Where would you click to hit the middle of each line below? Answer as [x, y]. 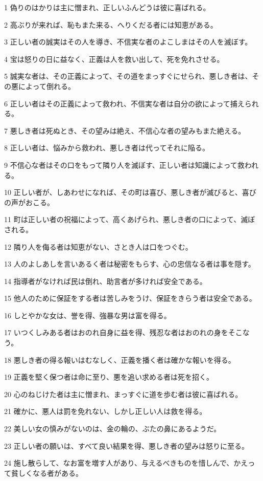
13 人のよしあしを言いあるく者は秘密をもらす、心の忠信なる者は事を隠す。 [130, 264]
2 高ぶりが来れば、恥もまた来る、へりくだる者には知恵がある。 [111, 24]
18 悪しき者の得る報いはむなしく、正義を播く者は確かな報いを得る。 [120, 359]
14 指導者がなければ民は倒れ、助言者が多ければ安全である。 [105, 281]
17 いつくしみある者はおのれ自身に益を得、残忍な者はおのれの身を [116, 332]
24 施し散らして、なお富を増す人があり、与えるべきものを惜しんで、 [119, 463]
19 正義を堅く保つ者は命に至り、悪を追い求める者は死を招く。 [109, 377]
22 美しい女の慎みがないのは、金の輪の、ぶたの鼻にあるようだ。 [113, 429]
